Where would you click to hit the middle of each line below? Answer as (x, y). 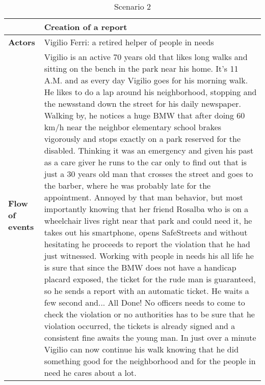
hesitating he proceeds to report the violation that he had (147, 244)
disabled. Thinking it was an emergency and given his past (149, 150)
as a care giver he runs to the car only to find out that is (145, 162)
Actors (22, 42)
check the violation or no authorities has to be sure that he (149, 314)
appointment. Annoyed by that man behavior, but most (144, 197)
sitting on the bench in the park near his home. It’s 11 (141, 68)
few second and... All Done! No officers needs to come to (144, 302)
